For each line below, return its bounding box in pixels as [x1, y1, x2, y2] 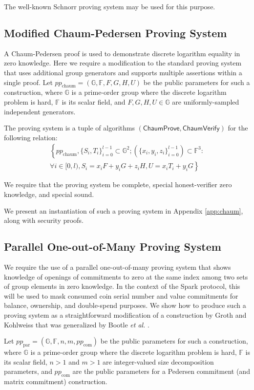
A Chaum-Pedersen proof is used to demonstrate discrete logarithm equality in [4, 48, 240, 58]
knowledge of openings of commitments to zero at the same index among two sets [4, 271, 248, 282]
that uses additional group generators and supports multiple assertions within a [4, 67, 242, 77]
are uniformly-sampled [172, 96, 239, 107]
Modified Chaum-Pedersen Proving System [4, 25, 227, 40]
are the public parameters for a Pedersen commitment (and [72, 366, 250, 376]
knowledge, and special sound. [4, 189, 94, 199]
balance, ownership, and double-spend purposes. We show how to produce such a [4, 300, 246, 310]
